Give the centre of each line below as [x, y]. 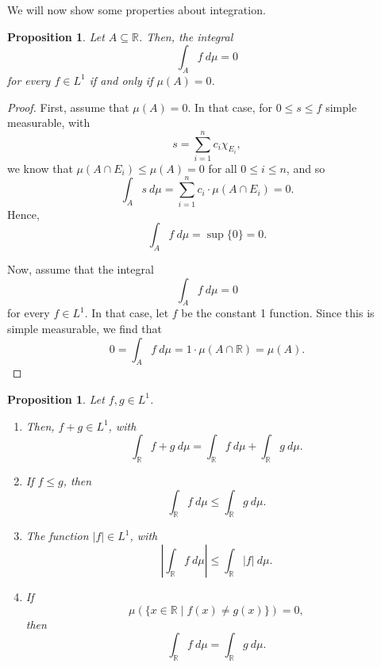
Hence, [23, 214]
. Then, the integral [186, 36]
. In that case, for [230, 107]
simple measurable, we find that [85, 328]
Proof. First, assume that [68, 107]
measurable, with [49, 123]
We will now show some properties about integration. [137, 10]
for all [223, 168]
